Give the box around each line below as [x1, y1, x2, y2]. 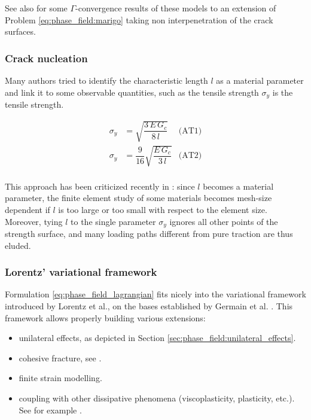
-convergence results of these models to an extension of [75, 2, 276, 14]
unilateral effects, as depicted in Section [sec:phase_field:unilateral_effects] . [19, 331, 296, 344]
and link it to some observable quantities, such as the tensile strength [5, 86, 259, 98]
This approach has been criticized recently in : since [5, 179, 195, 192]
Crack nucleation [5, 50, 88, 65]
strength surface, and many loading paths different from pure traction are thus [5, 227, 293, 240]
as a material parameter [216, 74, 304, 86]
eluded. [5, 239, 31, 251]
